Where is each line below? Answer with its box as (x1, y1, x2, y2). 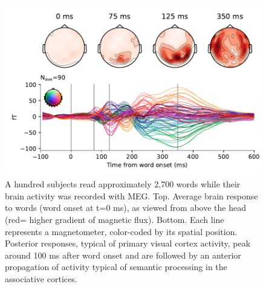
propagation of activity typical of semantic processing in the (5, 260, 227, 273)
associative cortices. (5, 272, 77, 285)
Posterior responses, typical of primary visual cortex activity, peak (5, 237, 251, 250)
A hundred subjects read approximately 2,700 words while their (5, 178, 241, 190)
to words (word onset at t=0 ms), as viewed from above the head (5, 201, 246, 214)
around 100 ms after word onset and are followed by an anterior (5, 248, 241, 261)
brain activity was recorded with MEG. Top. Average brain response (5, 189, 258, 202)
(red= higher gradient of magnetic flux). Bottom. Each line (5, 213, 224, 226)
